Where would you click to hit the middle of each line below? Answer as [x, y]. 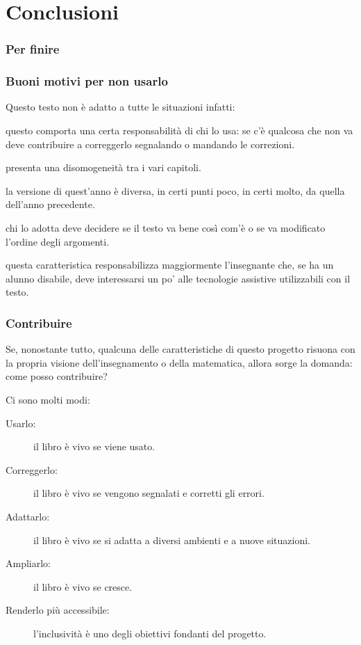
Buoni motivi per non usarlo [87, 81]
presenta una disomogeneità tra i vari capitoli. [103, 167]
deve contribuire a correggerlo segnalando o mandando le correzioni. [150, 144]
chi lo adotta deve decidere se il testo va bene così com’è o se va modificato [166, 228]
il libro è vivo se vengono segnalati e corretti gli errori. [149, 493]
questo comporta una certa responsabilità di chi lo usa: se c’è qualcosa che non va [179, 130]
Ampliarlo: [28, 563]
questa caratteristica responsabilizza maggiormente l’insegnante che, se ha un [170, 265]
